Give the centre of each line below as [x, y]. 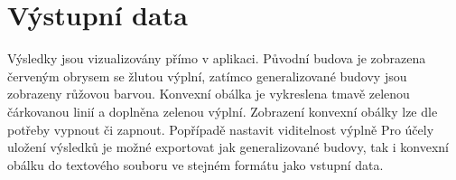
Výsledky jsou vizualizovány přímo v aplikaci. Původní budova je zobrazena [217, 58]
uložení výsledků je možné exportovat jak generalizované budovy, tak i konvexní [228, 147]
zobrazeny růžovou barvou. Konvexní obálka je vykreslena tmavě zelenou [209, 94]
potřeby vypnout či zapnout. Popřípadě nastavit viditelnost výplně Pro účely [221, 129]
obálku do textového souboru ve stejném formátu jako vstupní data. [195, 164]
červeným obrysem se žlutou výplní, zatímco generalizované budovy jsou [207, 76]
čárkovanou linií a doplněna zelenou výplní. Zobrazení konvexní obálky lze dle [223, 111]
